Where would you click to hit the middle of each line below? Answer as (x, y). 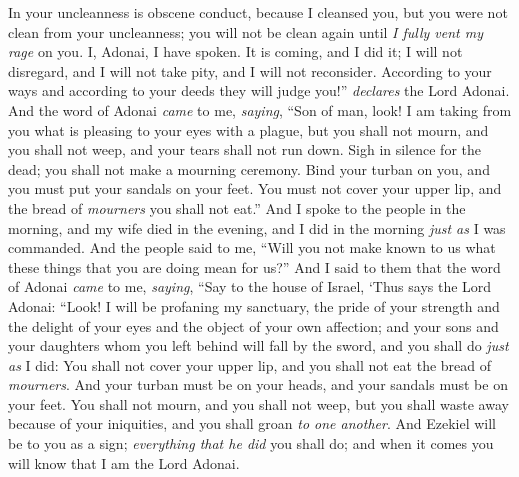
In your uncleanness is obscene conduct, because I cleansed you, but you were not (258, 12)
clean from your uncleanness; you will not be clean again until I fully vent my (246, 31)
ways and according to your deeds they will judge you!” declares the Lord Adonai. (259, 90)
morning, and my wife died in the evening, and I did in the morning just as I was (257, 227)
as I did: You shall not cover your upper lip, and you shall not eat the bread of (250, 364)
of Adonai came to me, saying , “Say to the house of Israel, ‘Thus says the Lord (250, 286)
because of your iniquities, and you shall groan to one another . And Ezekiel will (252, 423)
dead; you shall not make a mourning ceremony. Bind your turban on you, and (249, 168)
